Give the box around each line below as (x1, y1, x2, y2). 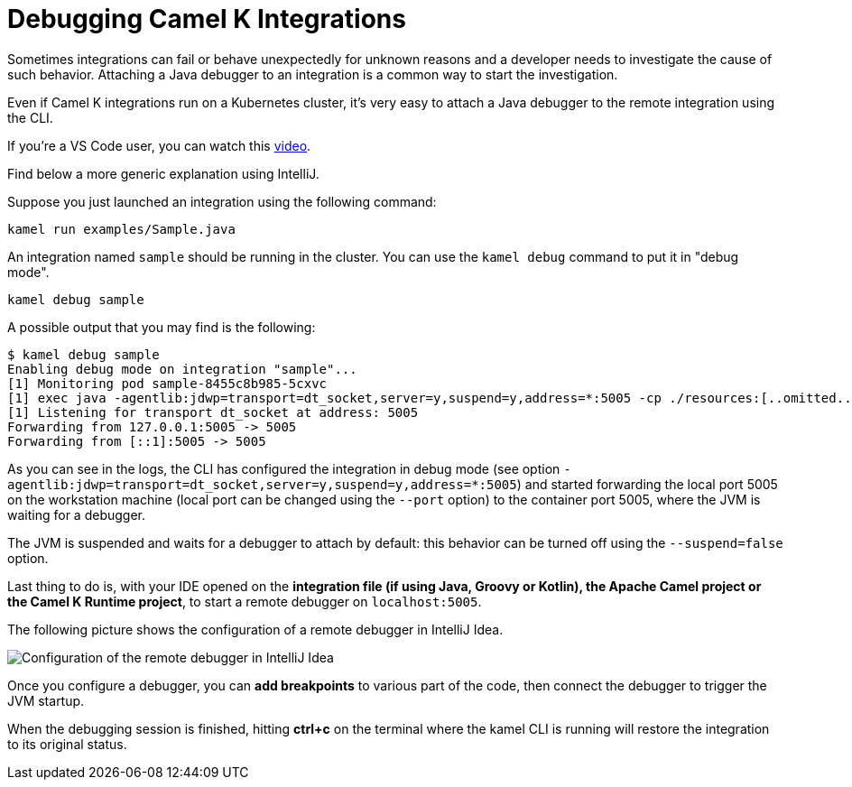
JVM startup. (7, 692, 85, 708)
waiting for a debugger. (7, 506, 145, 523)
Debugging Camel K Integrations (7, 4, 406, 34)
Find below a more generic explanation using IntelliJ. (7, 165, 319, 181)
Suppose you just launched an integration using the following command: (7, 193, 437, 209)
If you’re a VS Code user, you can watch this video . (7, 137, 311, 153)
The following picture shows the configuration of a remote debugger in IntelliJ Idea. (7, 621, 504, 637)
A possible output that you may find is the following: (7, 319, 316, 335)
